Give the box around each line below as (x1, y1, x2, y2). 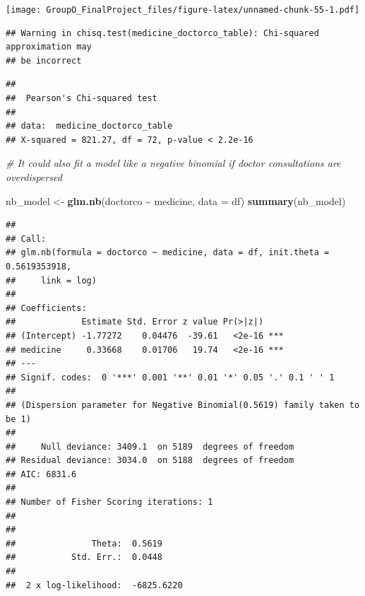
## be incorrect (6, 55, 82, 66)
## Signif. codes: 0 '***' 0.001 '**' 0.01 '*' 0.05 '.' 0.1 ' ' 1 (6, 372, 335, 382)
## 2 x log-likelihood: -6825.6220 (6, 580, 183, 590)
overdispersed (6, 170, 62, 184)
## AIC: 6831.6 (6, 469, 77, 479)
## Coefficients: (6, 303, 87, 313)
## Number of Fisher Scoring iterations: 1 (6, 497, 213, 508)
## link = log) (6, 275, 97, 286)
